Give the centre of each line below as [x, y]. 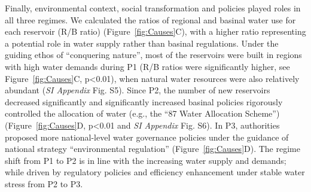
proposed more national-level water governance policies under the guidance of [147, 137]
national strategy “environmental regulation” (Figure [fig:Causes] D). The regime [153, 149]
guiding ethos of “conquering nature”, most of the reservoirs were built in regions [153, 55]
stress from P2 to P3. [44, 183]
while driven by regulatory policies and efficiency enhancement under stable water [155, 172]
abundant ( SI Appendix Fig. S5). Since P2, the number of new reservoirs [138, 90]
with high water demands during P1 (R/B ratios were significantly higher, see [147, 66]
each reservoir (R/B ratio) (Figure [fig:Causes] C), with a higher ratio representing [155, 31]
